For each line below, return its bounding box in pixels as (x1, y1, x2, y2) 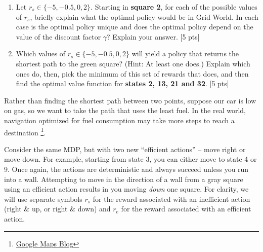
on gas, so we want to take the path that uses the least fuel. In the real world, (4, 105, 246, 116)
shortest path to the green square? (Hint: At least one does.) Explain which (16, 58, 250, 68)
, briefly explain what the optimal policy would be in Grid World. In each (30, 11, 258, 22)
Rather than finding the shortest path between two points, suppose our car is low (4, 95, 256, 105)
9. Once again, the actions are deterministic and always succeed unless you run (4, 163, 249, 174)
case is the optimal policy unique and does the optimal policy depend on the (16, 21, 253, 32)
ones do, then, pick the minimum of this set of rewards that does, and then (16, 68, 249, 79)
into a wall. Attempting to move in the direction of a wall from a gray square (4, 173, 243, 184)
